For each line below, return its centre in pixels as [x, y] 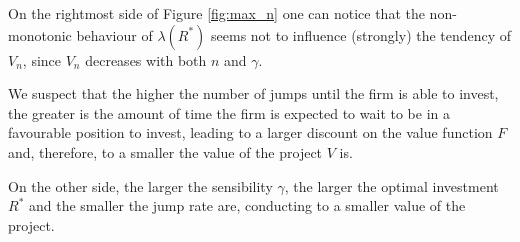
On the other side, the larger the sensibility [140, 185]
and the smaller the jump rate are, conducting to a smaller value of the [247, 205]
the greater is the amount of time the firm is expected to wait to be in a [229, 112]
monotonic [40, 34]
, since [42, 59]
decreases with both [146, 59]
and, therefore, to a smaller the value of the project [165, 151]
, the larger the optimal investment [391, 185]
